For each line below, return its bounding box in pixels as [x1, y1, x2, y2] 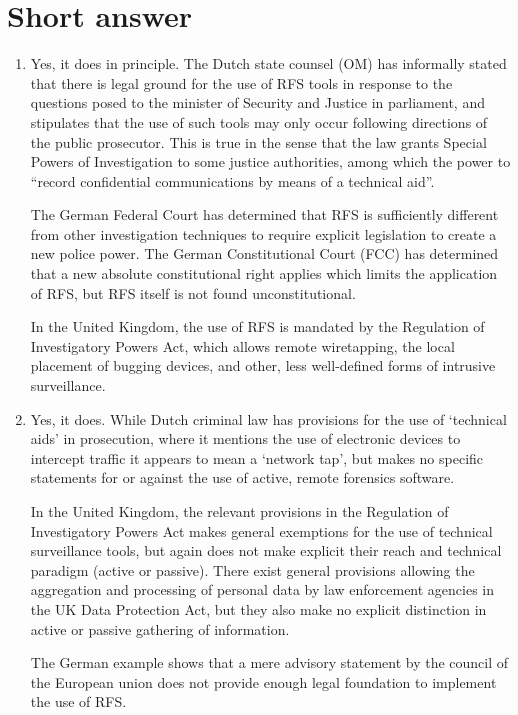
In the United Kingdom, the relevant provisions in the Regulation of [30, 501, 449, 521]
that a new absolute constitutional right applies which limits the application [30, 263, 498, 284]
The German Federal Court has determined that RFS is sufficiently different [30, 204, 499, 225]
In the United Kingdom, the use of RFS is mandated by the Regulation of [30, 316, 485, 337]
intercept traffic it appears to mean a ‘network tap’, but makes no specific [30, 447, 484, 468]
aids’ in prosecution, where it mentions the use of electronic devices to [30, 428, 461, 449]
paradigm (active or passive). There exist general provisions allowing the [30, 559, 475, 580]
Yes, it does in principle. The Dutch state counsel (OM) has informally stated [30, 53, 507, 74]
